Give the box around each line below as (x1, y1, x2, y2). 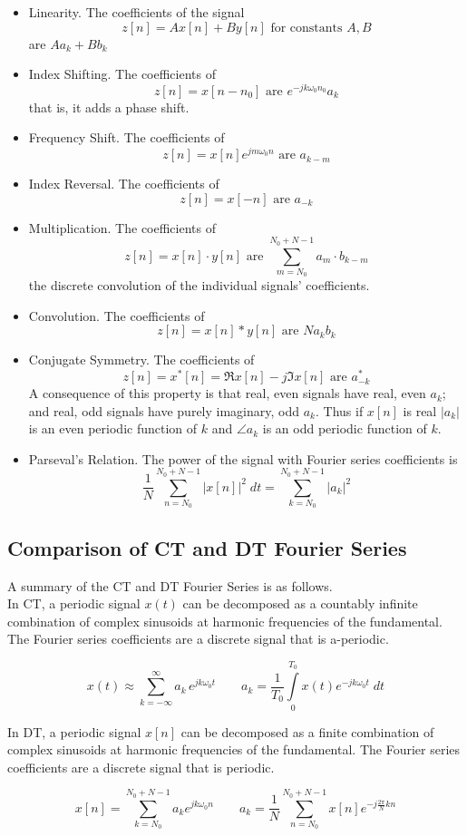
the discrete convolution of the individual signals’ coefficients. (28, 276, 370, 295)
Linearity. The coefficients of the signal (28, 3, 245, 21)
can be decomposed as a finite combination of (180, 722, 434, 741)
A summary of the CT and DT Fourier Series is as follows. (7, 576, 333, 595)
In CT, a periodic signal (7, 594, 141, 613)
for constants (270, 21, 343, 34)
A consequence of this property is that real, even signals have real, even (28, 384, 426, 403)
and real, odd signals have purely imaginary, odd (28, 401, 300, 420)
